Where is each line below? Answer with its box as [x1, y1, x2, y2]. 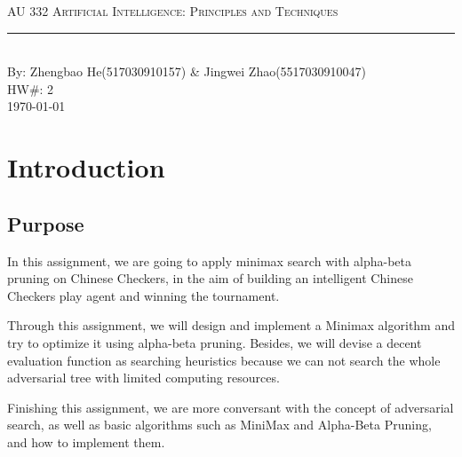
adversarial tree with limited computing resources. [7, 368, 280, 387]
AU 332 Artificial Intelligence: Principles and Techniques [7, 2, 339, 20]
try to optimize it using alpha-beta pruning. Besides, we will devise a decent [7, 333, 422, 351]
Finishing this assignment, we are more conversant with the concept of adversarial [7, 398, 454, 416]
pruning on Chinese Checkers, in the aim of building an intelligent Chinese [7, 269, 413, 288]
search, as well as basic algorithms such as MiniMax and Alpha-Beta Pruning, [7, 415, 432, 434]
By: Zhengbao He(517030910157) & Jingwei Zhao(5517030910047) [7, 62, 367, 81]
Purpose [7, 209, 84, 237]
